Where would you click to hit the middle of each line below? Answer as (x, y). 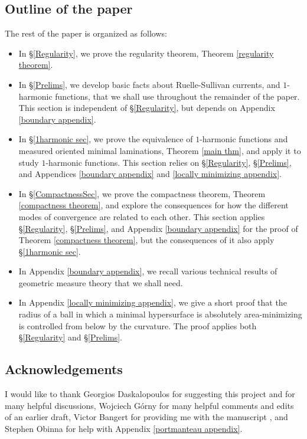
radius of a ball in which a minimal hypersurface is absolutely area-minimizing (160, 314)
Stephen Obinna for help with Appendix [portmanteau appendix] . (124, 428)
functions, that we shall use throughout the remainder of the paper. (177, 96)
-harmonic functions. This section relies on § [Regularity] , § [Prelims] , (169, 162)
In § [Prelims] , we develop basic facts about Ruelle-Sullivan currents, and (149, 84)
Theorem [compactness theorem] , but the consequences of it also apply (146, 240)
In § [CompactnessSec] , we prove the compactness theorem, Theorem (142, 193)
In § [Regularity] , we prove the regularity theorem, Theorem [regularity (146, 53)
